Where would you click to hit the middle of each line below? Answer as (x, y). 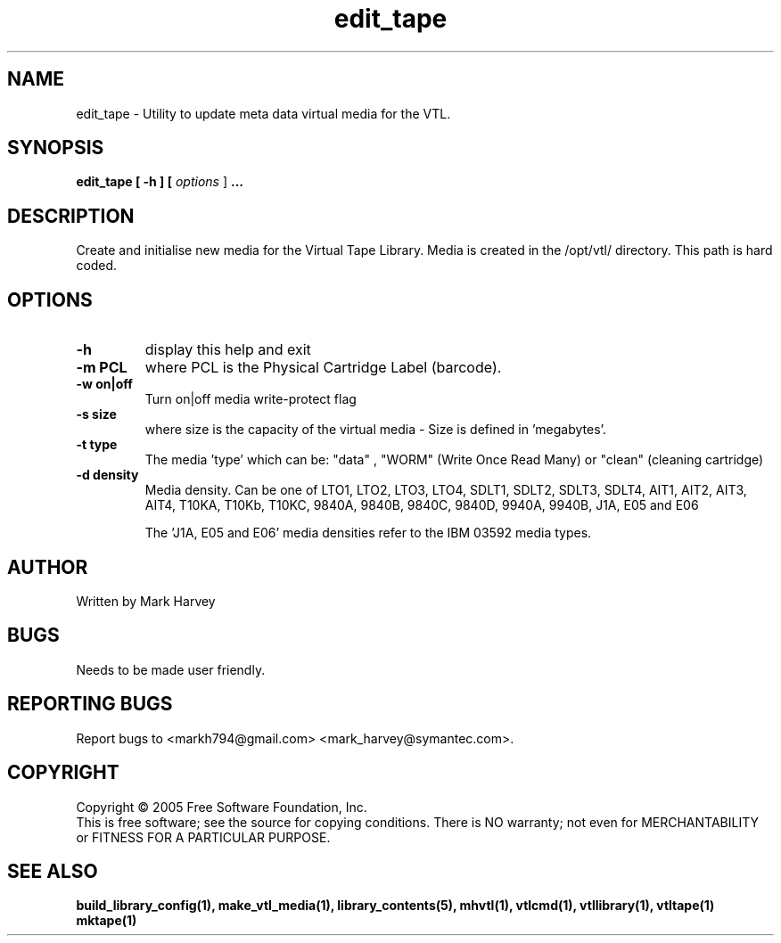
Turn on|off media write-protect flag (251, 399)
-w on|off (104, 384)
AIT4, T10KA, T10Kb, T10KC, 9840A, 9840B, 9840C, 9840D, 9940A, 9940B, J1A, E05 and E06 (422, 505)
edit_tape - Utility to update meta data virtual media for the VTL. (263, 113)
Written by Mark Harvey (146, 601)
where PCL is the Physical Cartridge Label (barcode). (323, 368)
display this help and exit (228, 350)
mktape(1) (107, 921)
